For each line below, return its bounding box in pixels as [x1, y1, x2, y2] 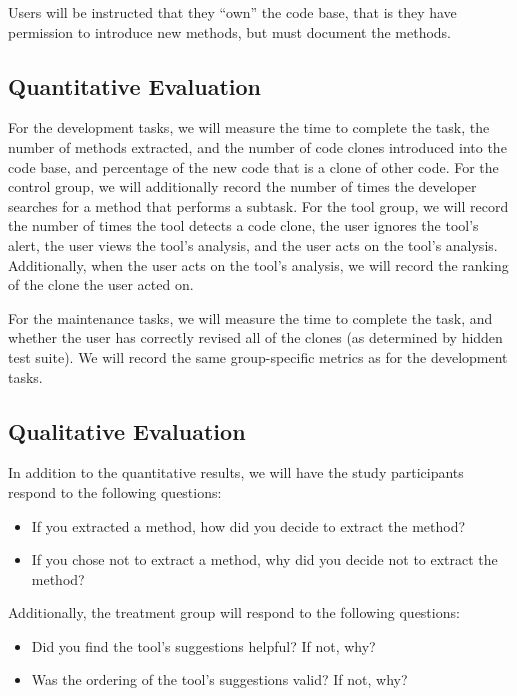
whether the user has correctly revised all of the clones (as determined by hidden [8, 327, 503, 348]
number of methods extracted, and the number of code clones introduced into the [8, 136, 507, 157]
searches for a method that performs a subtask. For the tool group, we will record [8, 195, 509, 216]
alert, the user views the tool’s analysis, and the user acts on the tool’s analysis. [8, 234, 498, 255]
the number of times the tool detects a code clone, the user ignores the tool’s [8, 215, 479, 236]
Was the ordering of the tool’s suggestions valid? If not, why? [31, 669, 408, 690]
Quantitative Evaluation [8, 70, 261, 101]
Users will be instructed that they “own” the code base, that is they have [8, 2, 457, 22]
